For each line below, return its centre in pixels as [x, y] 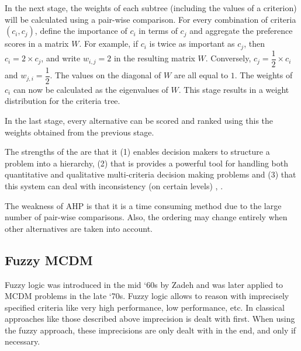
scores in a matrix [37, 44]
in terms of [158, 31]
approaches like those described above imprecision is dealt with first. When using [150, 319]
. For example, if [108, 44]
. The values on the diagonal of [105, 75]
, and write [61, 58]
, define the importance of [81, 31]
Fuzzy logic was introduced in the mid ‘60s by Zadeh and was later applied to [144, 284]
